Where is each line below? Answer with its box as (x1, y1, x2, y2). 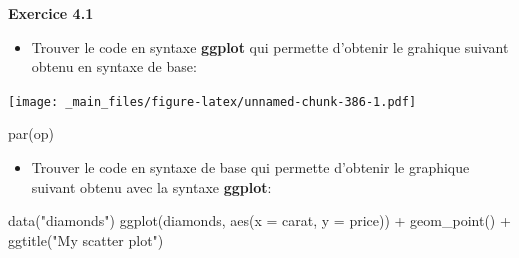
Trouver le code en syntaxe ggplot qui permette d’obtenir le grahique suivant (31, 36, 509, 57)
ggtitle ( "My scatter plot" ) (8, 229, 164, 250)
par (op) (8, 123, 54, 144)
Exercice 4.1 (8, 3, 94, 23)
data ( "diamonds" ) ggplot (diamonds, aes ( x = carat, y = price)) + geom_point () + (8, 210, 511, 231)
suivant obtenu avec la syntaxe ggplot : (31, 176, 272, 197)
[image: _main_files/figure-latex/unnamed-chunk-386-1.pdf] (8, 94, 417, 109)
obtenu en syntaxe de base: (31, 56, 197, 77)
